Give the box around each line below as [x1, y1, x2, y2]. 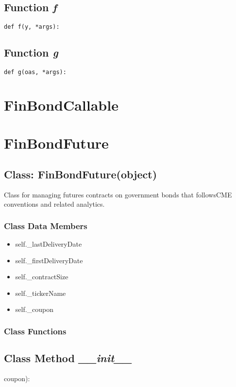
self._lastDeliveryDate [15, 239, 82, 249]
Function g [4, 45, 58, 60]
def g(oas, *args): [4, 69, 67, 76]
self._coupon [15, 304, 54, 314]
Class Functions [4, 325, 67, 337]
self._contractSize [15, 271, 68, 282]
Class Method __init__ [4, 350, 132, 366]
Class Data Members [4, 219, 87, 232]
